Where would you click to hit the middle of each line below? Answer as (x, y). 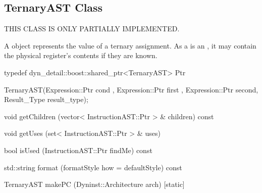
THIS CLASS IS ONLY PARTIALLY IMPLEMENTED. (92, 29)
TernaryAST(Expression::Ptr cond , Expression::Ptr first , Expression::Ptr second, (131, 89)
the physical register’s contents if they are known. (81, 55)
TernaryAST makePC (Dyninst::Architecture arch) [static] (94, 184)
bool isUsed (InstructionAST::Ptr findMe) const (78, 150)
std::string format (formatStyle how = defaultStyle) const (93, 167)
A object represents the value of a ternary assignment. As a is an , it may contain (130, 45)
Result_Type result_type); (46, 99)
